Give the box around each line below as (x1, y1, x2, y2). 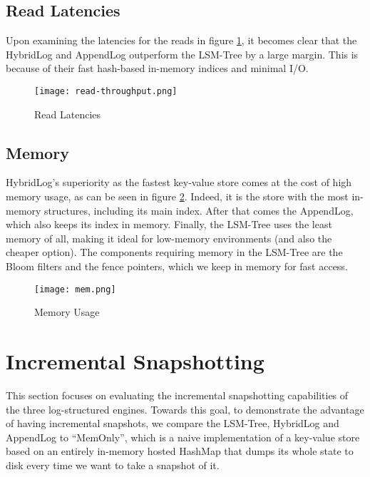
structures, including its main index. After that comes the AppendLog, (44, 202, 354, 217)
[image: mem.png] (34, 284, 116, 294)
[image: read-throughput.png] (34, 86, 178, 96)
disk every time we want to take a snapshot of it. (6, 457, 220, 472)
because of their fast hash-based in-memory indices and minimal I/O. (6, 61, 309, 76)
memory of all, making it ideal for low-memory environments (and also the (6, 230, 332, 245)
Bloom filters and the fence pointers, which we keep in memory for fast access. (6, 259, 348, 273)
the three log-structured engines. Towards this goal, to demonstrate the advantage (6, 401, 364, 416)
